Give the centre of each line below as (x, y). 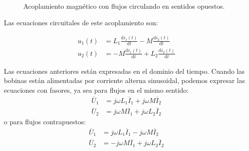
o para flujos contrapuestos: (45, 121)
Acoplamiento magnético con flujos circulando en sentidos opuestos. (124, 6)
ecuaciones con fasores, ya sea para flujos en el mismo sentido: (96, 90)
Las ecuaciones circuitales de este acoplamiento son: (81, 22)
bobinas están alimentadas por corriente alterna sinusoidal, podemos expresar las (124, 80)
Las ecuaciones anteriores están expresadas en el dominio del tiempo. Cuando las (124, 71)
